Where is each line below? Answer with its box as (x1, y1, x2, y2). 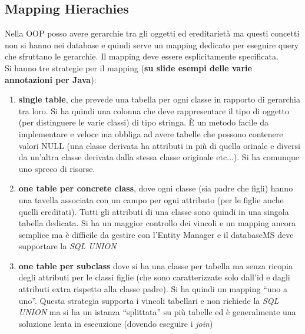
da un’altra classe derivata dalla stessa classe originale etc (18, 151, 227, 163)
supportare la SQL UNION (18, 240, 117, 252)
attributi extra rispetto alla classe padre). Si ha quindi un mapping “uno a (18, 283, 288, 295)
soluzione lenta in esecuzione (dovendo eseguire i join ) (18, 317, 213, 329)
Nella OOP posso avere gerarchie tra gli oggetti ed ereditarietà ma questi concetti (5, 27, 300, 39)
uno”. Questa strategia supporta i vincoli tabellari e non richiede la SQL (18, 294, 279, 306)
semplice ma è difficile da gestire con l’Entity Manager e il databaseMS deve (18, 228, 294, 240)
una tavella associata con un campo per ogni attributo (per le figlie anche (18, 193, 284, 206)
